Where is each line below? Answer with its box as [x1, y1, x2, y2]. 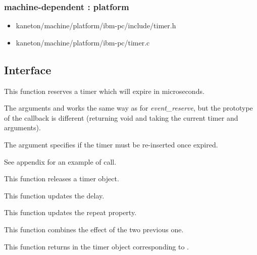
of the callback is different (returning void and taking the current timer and [4, 112, 238, 123]
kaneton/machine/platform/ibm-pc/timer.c [16, 37, 150, 47]
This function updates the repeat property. [4, 207, 137, 218]
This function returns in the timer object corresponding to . [4, 241, 189, 251]
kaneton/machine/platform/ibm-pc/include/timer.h [16, 20, 176, 31]
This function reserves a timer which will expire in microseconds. [4, 85, 204, 96]
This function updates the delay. [4, 190, 105, 200]
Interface [4, 62, 52, 77]
